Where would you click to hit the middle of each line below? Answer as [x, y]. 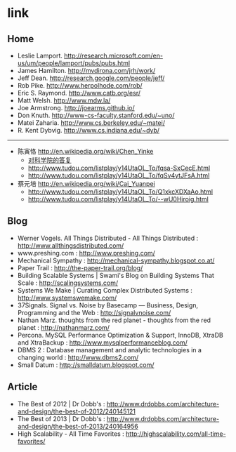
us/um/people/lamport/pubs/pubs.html [74, 63]
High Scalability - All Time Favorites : [71, 434]
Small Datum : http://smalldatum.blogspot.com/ [86, 365]
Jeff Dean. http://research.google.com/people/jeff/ [91, 78]
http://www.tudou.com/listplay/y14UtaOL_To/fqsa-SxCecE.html [119, 168]
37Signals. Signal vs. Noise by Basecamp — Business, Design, [108, 305]
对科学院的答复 [50, 160]
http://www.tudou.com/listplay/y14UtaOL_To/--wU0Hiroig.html [118, 199]
